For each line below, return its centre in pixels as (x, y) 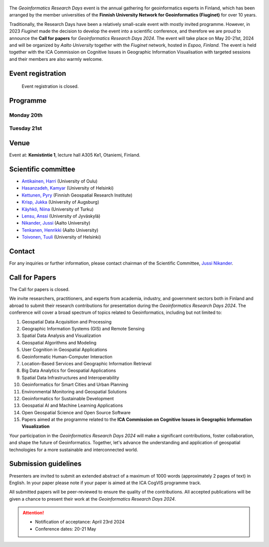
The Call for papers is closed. (39, 289)
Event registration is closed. (50, 86)
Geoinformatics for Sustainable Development (68, 398)
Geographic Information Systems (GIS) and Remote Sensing (83, 328)
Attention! (33, 513)
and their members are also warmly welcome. (56, 59)
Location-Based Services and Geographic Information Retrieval (87, 363)
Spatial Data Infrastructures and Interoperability (70, 377)
